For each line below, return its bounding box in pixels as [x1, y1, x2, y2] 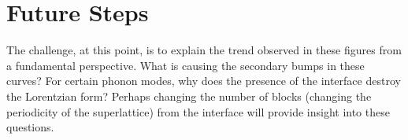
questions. [6, 119, 54, 135]
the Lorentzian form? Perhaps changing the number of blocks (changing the [6, 87, 372, 104]
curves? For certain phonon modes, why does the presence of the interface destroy [6, 72, 401, 89]
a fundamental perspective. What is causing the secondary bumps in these [6, 57, 365, 73]
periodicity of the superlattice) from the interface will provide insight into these [6, 103, 390, 120]
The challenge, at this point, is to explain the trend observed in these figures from [6, 42, 402, 58]
